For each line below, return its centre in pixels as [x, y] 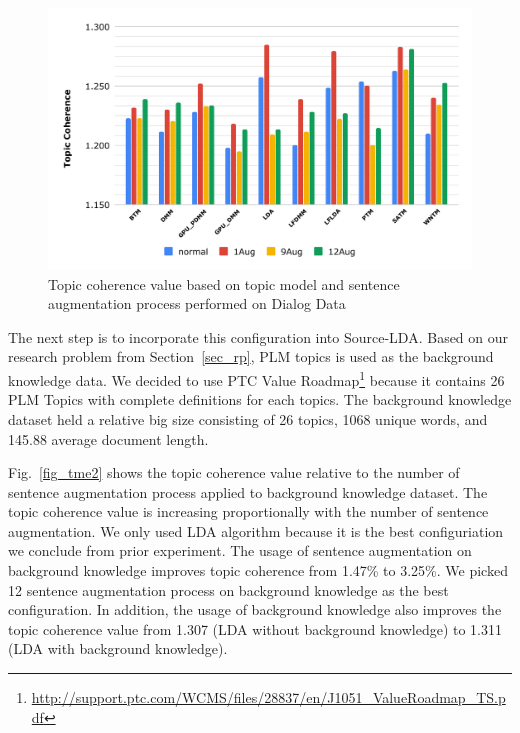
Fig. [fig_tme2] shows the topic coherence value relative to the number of [234, 472]
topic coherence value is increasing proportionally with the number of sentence [248, 511]
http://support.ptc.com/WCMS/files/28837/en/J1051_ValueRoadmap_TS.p [268, 697]
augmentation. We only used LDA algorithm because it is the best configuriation [256, 530]
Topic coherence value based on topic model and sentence [224, 283]
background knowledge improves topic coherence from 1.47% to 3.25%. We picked [258, 570]
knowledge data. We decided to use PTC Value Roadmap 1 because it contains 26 [256, 378]
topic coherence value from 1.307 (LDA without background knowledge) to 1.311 [255, 628]
